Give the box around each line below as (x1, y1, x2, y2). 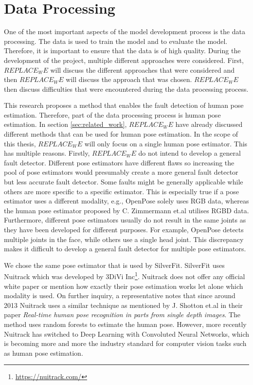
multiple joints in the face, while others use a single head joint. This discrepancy (4, 234, 244, 244)
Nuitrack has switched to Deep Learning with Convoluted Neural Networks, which (4, 328, 249, 339)
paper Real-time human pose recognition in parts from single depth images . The (4, 309, 241, 320)
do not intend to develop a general (138, 148, 241, 158)
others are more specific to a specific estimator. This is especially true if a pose (4, 186, 239, 196)
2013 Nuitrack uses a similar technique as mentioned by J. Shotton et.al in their (4, 300, 243, 310)
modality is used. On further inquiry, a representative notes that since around (4, 290, 235, 301)
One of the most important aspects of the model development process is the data (4, 26, 245, 37)
